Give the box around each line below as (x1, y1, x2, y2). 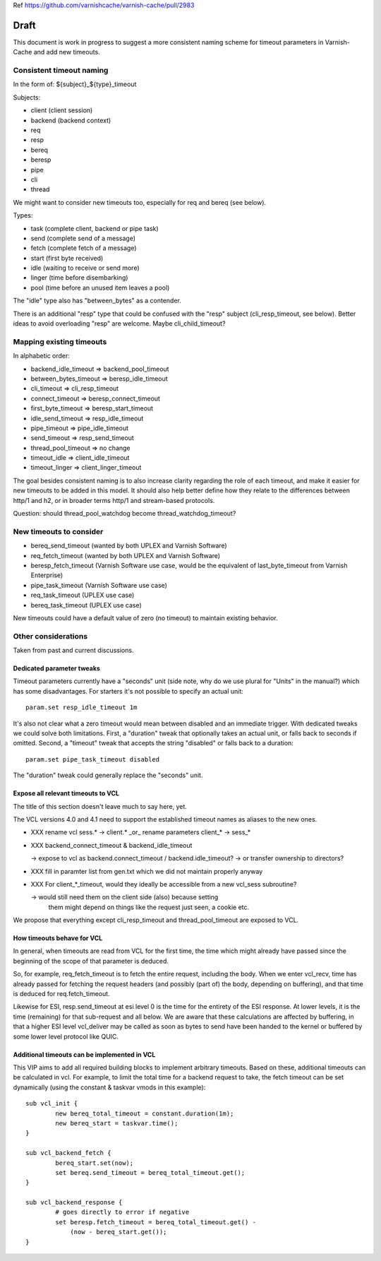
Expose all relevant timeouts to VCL (13, 789, 120, 798)
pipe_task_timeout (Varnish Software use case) (30, 581, 167, 589)
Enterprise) (30, 571, 64, 579)
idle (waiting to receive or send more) (30, 264, 140, 272)
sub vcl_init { (25, 1099, 78, 1108)
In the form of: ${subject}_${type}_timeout (13, 80, 137, 88)
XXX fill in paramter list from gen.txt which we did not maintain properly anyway (30, 867, 263, 875)
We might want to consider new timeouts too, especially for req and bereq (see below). (13, 198, 267, 206)
